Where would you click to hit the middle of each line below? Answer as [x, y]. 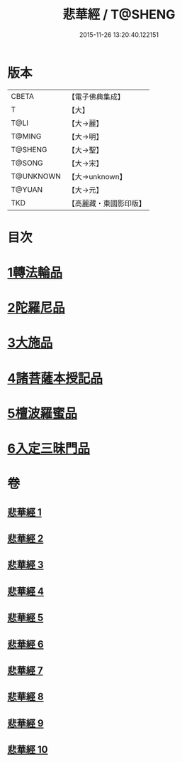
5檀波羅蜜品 [42, 413]
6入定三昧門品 [49, 449]
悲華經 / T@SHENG [119, 15]
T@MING [26, 136]
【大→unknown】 [97, 176]
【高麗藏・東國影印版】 [107, 203]
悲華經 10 [28, 750]
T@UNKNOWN [36, 176]
